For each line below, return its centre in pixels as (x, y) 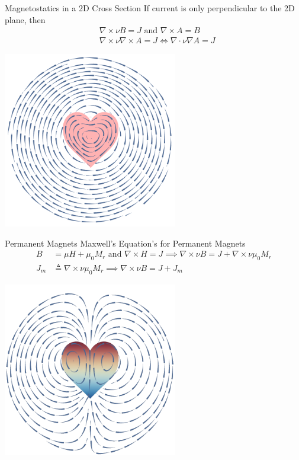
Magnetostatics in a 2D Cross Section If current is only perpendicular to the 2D (150, 8)
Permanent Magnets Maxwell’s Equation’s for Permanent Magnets (125, 243)
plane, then (25, 19)
